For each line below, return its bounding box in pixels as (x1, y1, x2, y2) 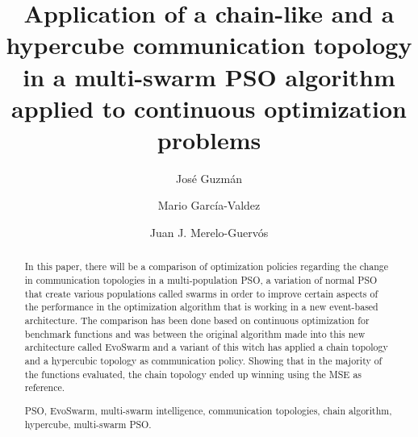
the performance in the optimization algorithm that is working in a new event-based (24, 300, 378, 314)
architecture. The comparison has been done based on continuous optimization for (24, 314, 370, 327)
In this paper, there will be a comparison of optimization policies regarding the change (24, 260, 389, 273)
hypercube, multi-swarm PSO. (24, 417, 152, 431)
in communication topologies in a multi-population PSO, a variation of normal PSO (24, 273, 378, 287)
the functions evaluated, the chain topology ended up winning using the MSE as (24, 367, 362, 381)
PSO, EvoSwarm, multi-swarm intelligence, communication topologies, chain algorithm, (24, 403, 392, 417)
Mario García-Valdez (157, 197, 261, 214)
